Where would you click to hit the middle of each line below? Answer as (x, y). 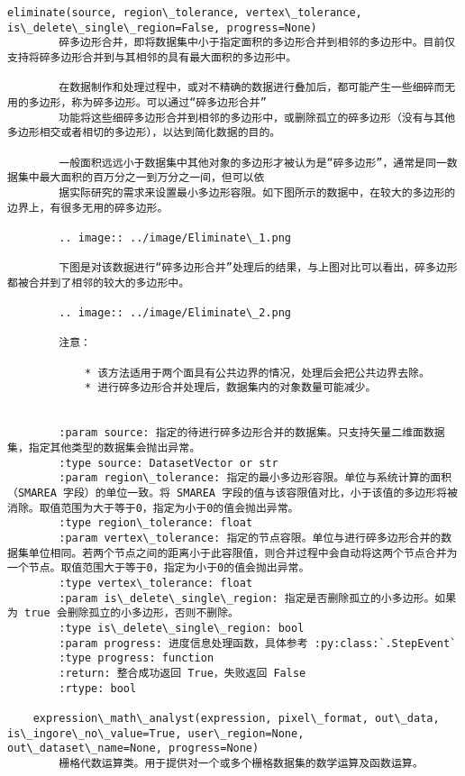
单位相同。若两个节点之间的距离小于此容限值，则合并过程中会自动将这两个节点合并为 (243, 553)
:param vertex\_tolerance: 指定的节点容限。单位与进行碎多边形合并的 (250, 538)
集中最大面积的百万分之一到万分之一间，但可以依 (141, 178)
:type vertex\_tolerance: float (156, 583)
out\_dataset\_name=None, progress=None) (133, 749)
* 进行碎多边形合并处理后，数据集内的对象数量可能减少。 (230, 388)
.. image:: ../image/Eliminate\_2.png (175, 313)
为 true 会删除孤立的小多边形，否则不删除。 (123, 613)
